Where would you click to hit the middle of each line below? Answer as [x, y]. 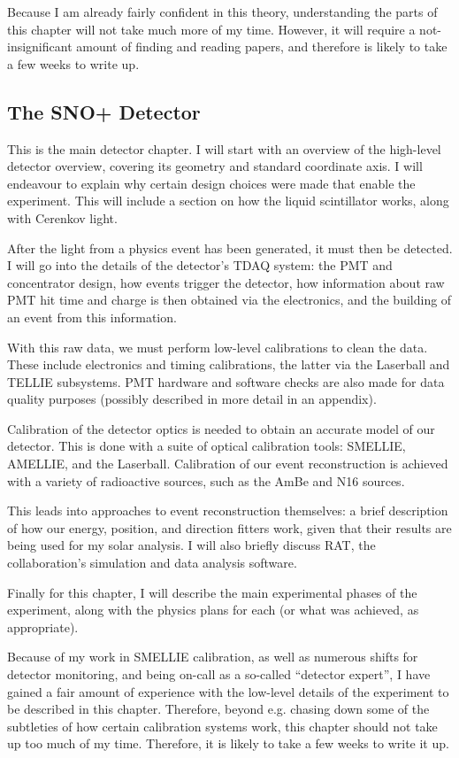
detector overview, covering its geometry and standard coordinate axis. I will [215, 166]
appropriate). [43, 627]
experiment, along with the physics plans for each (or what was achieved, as [213, 610]
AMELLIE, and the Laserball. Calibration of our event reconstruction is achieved [228, 464]
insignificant [40, 46]
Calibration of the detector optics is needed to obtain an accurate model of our [221, 428]
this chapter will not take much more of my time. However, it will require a [211, 29]
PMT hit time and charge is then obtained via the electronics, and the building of [229, 300]
